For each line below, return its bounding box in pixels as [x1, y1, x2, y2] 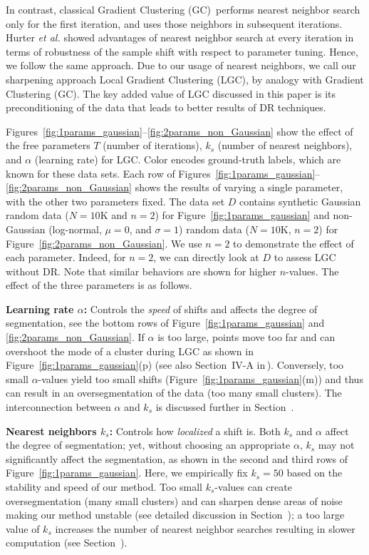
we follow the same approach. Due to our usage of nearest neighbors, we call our [6, 58, 356, 73]
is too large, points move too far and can [157, 330, 336, 345]
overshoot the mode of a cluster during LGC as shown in [6, 343, 254, 358]
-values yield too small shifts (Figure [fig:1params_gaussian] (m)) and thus [38, 371, 363, 386]
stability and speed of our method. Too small [6, 479, 203, 494]
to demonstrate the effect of [233, 235, 354, 250]
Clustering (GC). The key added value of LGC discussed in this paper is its [6, 86, 336, 101]
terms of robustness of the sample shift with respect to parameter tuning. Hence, [6, 44, 358, 58]
